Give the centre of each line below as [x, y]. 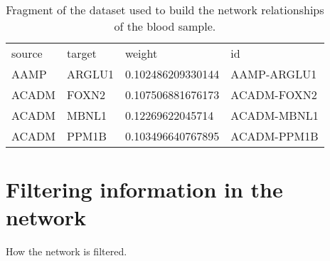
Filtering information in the [144, 189]
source [27, 53]
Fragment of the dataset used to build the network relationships [165, 10]
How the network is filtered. [66, 251]
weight [141, 53]
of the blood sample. [165, 26]
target [82, 53]
